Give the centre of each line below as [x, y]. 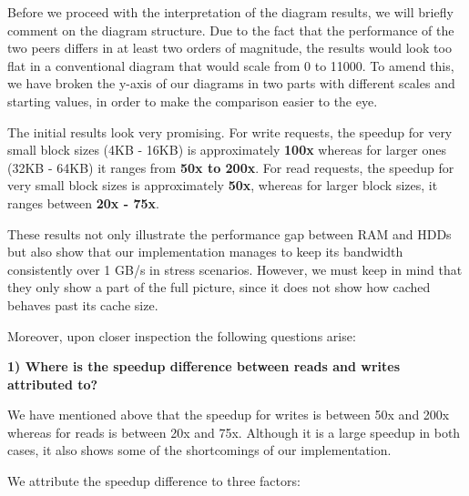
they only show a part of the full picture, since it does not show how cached [219, 287]
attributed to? [53, 384]
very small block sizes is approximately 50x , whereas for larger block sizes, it [223, 185]
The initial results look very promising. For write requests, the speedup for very [230, 132]
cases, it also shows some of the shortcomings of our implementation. [199, 450]
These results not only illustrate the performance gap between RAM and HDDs [229, 233]
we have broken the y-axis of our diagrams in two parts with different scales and [231, 83]
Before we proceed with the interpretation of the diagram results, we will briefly [230, 12]
